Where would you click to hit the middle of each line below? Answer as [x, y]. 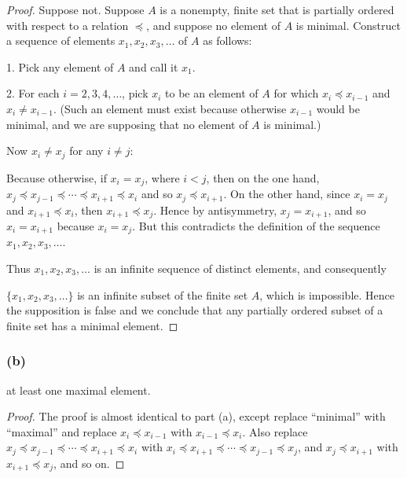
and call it [154, 66]
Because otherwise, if [57, 177]
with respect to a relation [68, 25]
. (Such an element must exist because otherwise [170, 108]
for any [86, 151]
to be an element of [212, 93]
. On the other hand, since [287, 194]
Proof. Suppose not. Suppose [75, 9]
